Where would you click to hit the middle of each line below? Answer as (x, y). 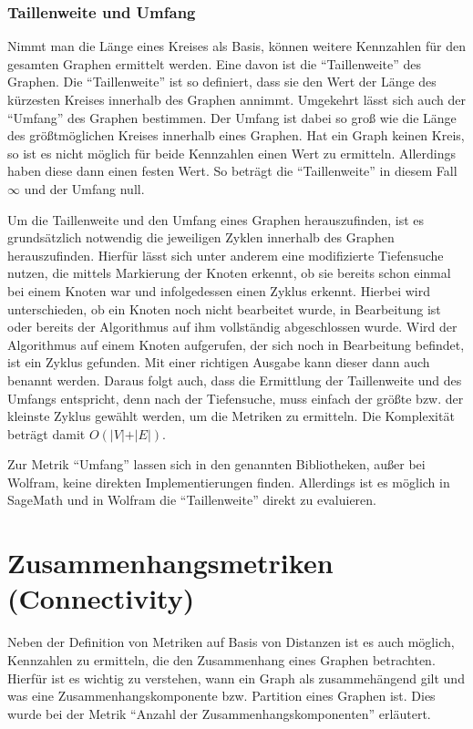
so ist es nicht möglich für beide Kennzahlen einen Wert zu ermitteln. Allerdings (232, 153)
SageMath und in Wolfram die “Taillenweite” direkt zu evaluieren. (192, 500)
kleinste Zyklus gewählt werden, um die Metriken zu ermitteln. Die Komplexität (231, 416)
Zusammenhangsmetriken (170, 563)
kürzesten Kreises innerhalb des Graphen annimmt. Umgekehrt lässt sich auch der (236, 99)
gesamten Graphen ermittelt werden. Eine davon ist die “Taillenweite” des (215, 63)
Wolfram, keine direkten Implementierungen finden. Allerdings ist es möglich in (229, 482)
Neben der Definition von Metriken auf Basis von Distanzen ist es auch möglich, (231, 642)
